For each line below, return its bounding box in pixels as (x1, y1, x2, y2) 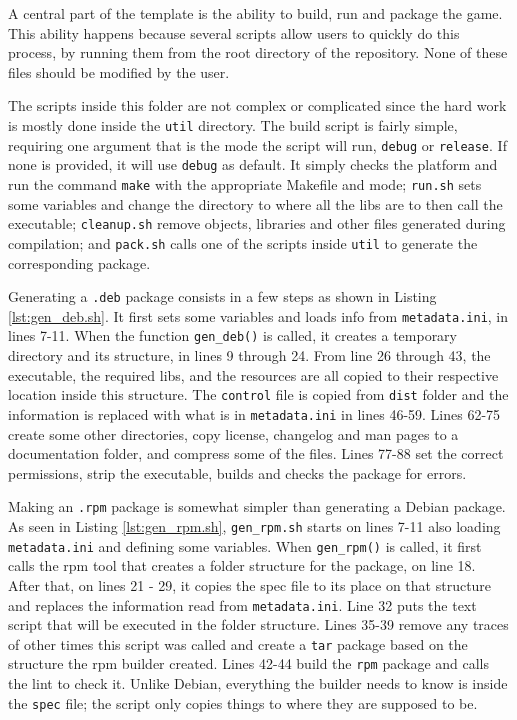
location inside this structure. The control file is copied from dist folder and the (8, 384, 509, 405)
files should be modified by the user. (8, 61, 230, 82)
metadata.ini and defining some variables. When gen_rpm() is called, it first (8, 535, 482, 556)
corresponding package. (8, 252, 151, 273)
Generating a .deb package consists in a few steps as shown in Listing (8, 286, 437, 307)
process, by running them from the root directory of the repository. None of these (8, 42, 508, 63)
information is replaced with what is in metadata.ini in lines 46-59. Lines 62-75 (8, 403, 501, 424)
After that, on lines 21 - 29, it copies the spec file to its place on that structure (8, 574, 492, 595)
